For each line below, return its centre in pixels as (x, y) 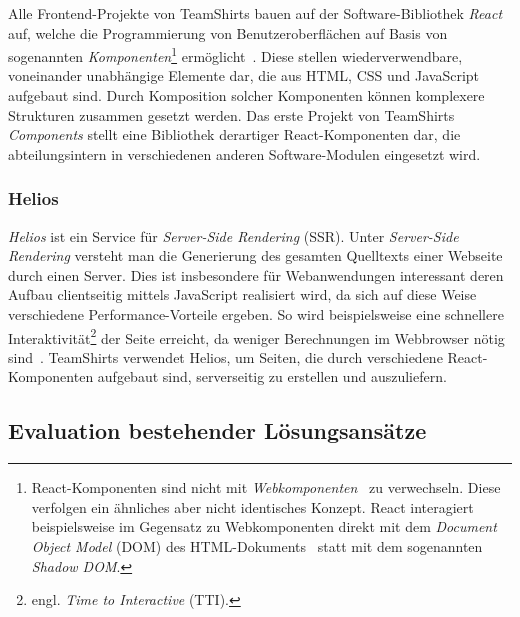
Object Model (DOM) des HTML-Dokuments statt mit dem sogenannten (257, 546)
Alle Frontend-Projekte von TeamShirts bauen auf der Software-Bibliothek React (255, 13)
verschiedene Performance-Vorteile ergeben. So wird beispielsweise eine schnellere (256, 314)
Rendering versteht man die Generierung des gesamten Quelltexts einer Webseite (255, 255)
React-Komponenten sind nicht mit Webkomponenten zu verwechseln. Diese (266, 487)
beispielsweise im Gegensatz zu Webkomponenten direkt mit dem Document (264, 526)
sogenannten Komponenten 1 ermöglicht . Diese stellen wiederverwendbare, (235, 54)
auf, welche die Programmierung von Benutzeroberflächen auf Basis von (228, 32)
